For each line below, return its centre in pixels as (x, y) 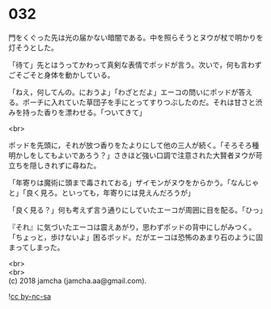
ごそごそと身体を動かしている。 (61, 74)
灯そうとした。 (33, 47)
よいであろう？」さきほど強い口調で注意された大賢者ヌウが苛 (160, 155)
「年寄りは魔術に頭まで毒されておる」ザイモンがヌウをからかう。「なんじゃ (134, 182)
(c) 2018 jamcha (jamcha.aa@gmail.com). (78, 281)
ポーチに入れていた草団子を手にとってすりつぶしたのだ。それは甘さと (139, 102)
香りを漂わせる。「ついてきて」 (95, 112)
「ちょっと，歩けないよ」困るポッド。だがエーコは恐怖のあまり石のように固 (135, 237)
